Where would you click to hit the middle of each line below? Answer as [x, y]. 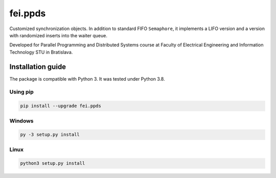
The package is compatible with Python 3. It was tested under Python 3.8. [87, 79]
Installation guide [38, 67]
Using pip [22, 92]
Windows [21, 121]
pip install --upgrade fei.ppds [61, 106]
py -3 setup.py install [50, 135]
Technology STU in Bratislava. [41, 52]
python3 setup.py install [53, 163]
